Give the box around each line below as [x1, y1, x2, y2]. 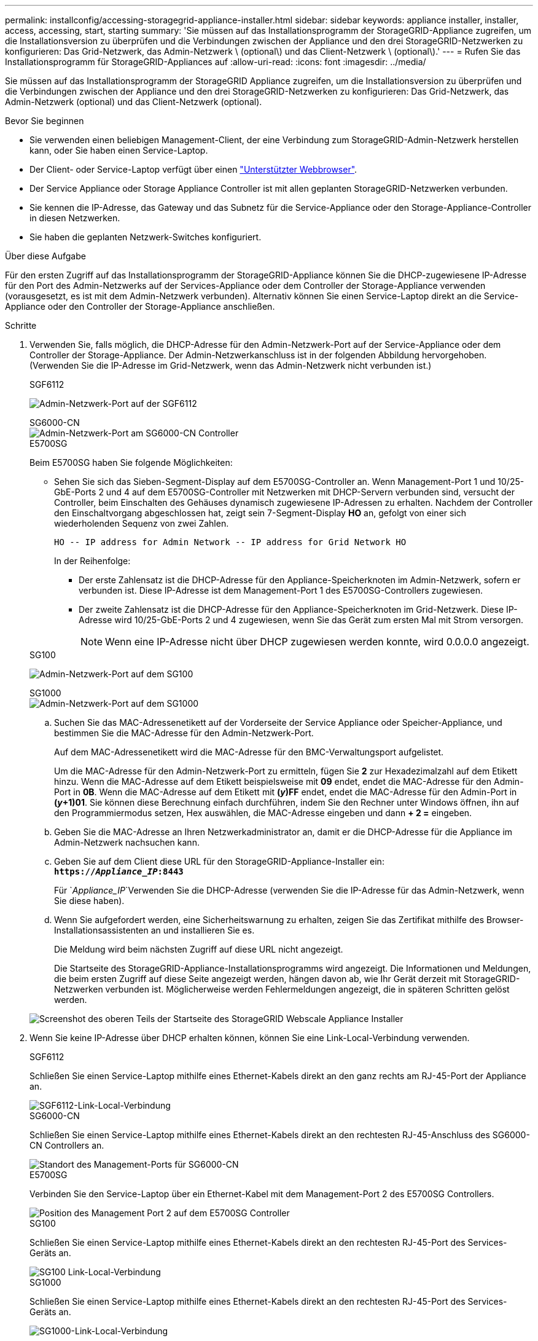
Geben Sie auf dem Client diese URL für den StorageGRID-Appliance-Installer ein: [54, 856, 384, 867]
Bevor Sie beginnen [5, 116, 84, 126]
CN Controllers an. [29, 1140, 104, 1150]
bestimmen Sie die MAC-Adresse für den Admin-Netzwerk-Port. [54, 728, 314, 738]
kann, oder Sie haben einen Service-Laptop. [29, 145, 208, 155]
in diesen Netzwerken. [29, 213, 120, 223]
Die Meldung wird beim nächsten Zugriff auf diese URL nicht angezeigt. [54, 944, 343, 954]
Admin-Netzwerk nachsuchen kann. [54, 837, 200, 847]
